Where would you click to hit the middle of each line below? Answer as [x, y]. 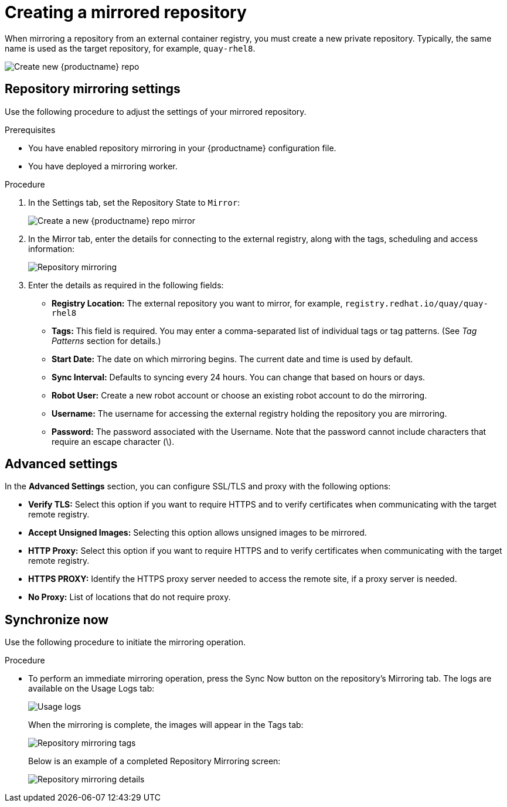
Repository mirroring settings [93, 89]
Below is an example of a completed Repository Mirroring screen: [154, 761]
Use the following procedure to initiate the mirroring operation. [125, 642]
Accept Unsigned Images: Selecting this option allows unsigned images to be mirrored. [198, 533]
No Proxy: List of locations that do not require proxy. [130, 597]
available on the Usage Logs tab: [91, 689]
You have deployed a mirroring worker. [103, 166]
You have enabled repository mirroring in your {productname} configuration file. [182, 148]
